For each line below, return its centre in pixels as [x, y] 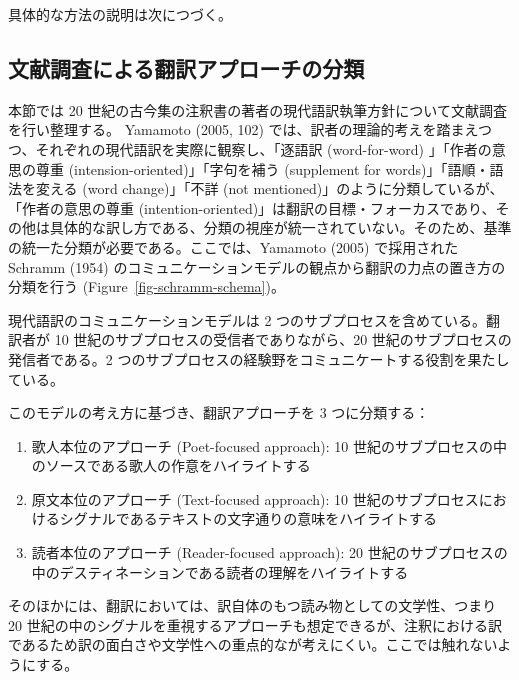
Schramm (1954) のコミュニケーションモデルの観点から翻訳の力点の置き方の [257, 266]
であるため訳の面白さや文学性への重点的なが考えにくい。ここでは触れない [253, 644]
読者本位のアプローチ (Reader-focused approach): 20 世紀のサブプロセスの [269, 552]
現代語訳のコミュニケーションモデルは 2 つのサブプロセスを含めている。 [247, 319]
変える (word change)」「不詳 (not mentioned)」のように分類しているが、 [269, 188]
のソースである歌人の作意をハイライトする [171, 465]
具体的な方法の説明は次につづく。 [120, 14]
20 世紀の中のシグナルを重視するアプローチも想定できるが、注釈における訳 [255, 624]
